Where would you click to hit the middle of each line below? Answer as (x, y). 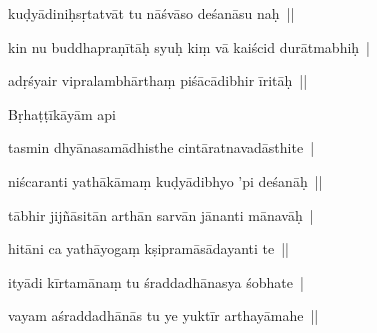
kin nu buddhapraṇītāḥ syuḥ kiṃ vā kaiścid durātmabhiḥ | (189, 46)
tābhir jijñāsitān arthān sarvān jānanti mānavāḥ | (161, 214)
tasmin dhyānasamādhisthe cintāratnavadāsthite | (161, 147)
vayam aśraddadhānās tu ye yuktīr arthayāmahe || (163, 315)
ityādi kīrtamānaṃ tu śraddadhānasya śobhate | (156, 281)
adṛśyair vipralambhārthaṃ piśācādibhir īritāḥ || (158, 80)
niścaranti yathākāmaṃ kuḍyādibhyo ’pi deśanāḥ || (165, 180)
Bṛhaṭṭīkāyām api (62, 113)
